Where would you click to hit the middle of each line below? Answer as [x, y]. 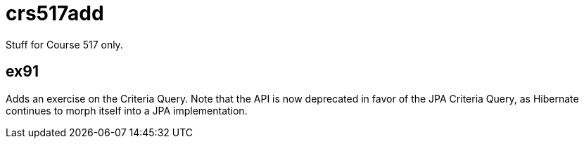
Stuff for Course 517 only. [64, 44]
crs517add [55, 13]
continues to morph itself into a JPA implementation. [127, 110]
